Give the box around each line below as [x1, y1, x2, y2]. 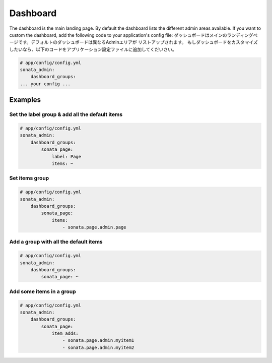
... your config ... [20, 81, 71, 87]
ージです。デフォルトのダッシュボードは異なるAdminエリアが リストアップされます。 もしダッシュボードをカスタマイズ [9, 39, 258, 45]
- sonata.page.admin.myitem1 [62, 338, 134, 343]
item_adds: [51, 331, 79, 336]
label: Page [51, 154, 82, 159]
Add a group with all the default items [9, 238, 103, 246]
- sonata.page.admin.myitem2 [62, 344, 134, 350]
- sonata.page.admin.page [62, 224, 126, 230]
